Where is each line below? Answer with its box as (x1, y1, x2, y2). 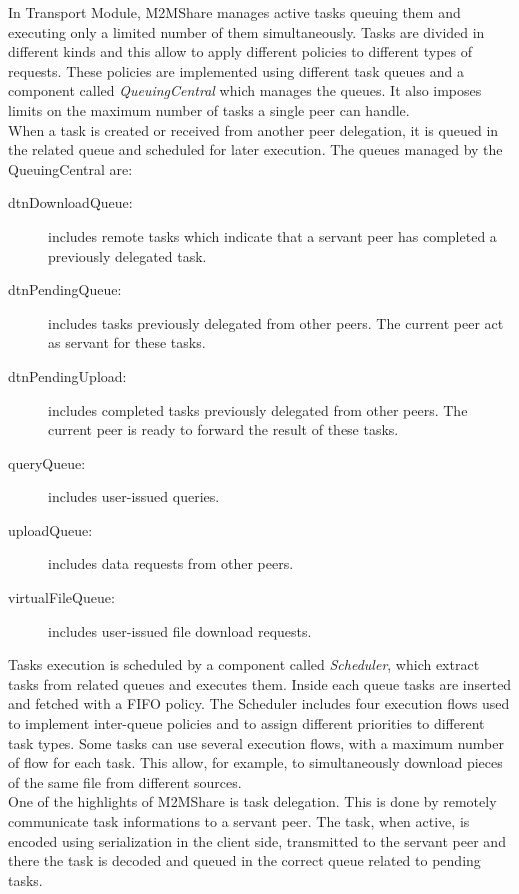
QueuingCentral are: (8, 158, 133, 179)
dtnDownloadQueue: (8, 192, 133, 213)
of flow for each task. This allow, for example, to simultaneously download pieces (8, 752, 503, 773)
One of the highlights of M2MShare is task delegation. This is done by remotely (8, 791, 497, 812)
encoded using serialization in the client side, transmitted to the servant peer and (8, 830, 506, 851)
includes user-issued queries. (48, 486, 220, 507)
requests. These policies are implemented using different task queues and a (8, 60, 464, 81)
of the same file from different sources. (8, 771, 242, 792)
